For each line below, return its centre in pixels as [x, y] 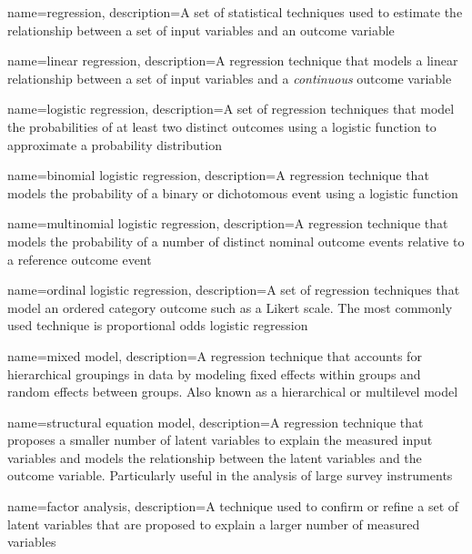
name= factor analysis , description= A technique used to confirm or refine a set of [233, 506]
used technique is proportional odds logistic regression [158, 325]
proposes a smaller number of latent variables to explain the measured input [220, 440]
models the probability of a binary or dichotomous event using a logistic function [233, 192]
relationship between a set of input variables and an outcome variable [201, 30]
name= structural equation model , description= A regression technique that [216, 422]
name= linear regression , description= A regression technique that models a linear [233, 60]
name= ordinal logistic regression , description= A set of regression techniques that [234, 290]
